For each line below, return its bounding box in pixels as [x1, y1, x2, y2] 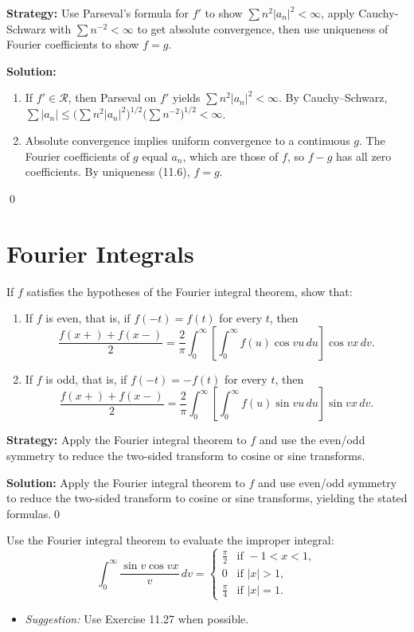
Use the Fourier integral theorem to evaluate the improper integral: [6, 532, 334, 548]
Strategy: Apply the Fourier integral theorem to [6, 431, 247, 448]
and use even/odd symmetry [258, 474, 397, 490]
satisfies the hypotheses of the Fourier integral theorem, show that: [26, 283, 353, 299]
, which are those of [182, 147, 279, 164]
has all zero [335, 147, 392, 164]
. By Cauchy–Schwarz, [279, 89, 388, 106]
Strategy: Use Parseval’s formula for [6, 5, 189, 21]
